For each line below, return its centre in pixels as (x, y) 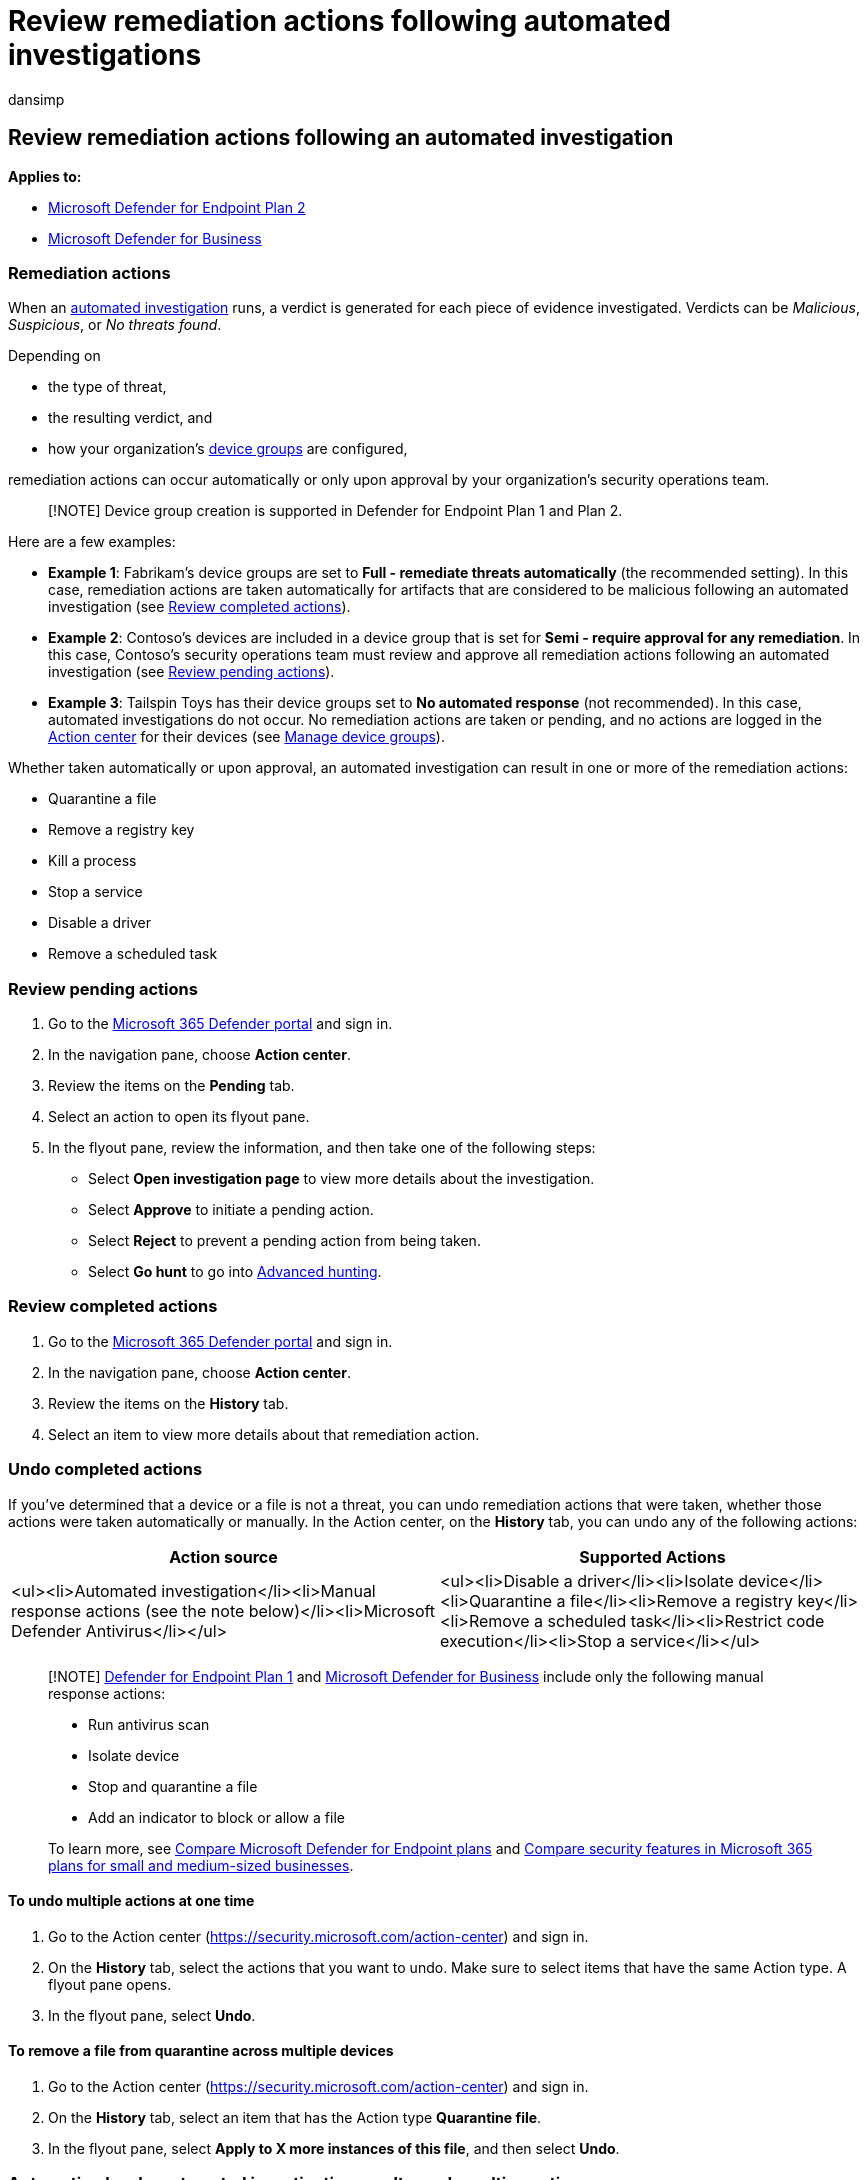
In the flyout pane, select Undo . (152, 2015)
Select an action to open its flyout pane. (179, 1117)
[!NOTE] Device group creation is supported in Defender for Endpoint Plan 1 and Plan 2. (335, 511)
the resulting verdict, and (130, 418)
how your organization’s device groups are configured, (228, 449)
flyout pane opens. (110, 1984)
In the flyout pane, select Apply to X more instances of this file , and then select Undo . (334, 2149)
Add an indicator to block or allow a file (216, 1817)
